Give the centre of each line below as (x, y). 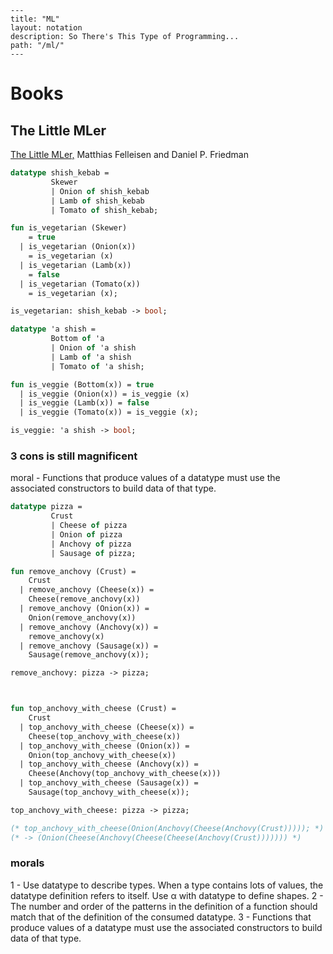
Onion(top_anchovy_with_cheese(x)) (102, 755)
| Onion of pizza (86, 534)
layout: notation (46, 28)
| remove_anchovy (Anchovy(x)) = (89, 627)
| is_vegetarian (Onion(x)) (78, 247)
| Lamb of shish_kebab (97, 201)
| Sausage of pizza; (93, 553)
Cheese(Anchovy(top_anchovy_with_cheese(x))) (125, 774)
